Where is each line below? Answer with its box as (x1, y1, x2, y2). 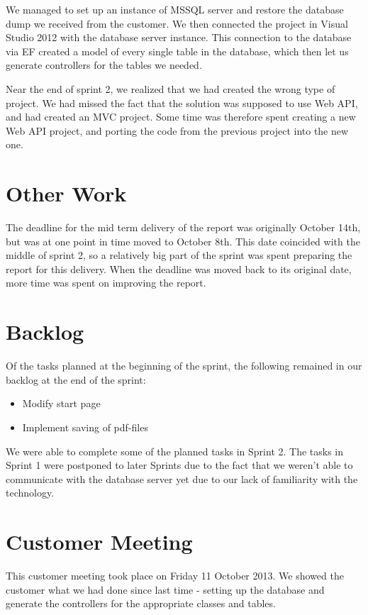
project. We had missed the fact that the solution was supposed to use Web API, (6, 95, 358, 110)
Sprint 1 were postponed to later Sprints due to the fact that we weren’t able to (6, 458, 353, 472)
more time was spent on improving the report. (6, 275, 206, 290)
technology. (6, 485, 55, 500)
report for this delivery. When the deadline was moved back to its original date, (6, 261, 352, 276)
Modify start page (22, 396, 101, 411)
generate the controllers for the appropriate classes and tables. (6, 596, 276, 611)
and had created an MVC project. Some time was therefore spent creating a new (6, 109, 356, 124)
